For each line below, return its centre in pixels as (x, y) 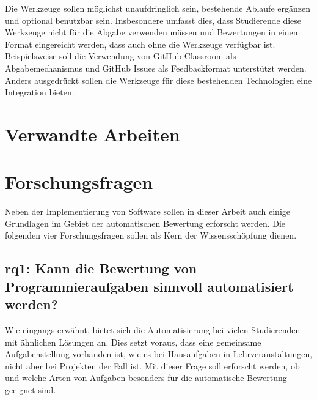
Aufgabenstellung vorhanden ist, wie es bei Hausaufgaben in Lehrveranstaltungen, (159, 354)
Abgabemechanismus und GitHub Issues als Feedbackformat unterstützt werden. (156, 68)
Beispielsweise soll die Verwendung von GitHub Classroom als (121, 56)
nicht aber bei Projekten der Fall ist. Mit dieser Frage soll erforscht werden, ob (152, 365)
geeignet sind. (31, 389)
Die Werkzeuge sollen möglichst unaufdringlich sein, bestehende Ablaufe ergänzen (158, 8)
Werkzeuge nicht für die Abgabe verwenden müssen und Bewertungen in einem (153, 32)
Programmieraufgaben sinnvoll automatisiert (149, 286)
